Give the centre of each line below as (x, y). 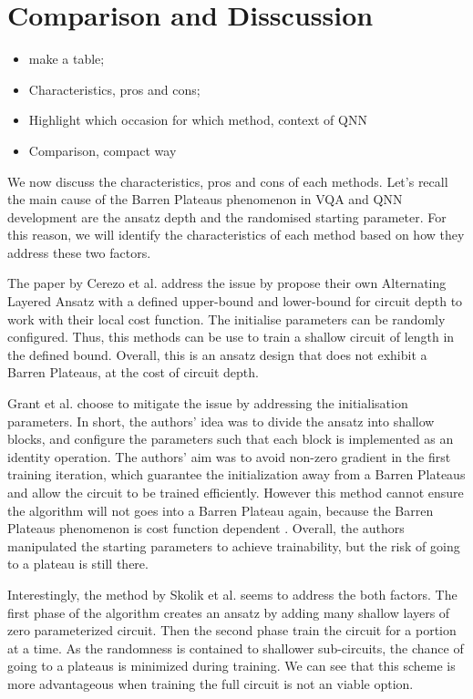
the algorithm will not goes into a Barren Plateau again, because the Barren (221, 510)
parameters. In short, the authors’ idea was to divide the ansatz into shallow (221, 421)
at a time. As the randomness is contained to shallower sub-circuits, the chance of (236, 648)
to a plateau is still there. (78, 564)
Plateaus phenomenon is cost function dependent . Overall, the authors (206, 528)
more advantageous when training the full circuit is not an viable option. (211, 683)
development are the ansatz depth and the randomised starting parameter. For (227, 216)
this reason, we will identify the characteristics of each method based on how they (236, 235)
